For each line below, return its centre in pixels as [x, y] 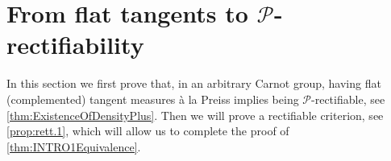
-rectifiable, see [348, 99]
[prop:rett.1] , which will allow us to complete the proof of [148, 131]
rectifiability [75, 45]
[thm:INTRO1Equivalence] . [74, 146]
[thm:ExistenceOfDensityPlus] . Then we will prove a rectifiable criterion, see [195, 115]
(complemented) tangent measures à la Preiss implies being [153, 99]
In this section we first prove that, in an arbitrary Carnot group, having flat [194, 83]
